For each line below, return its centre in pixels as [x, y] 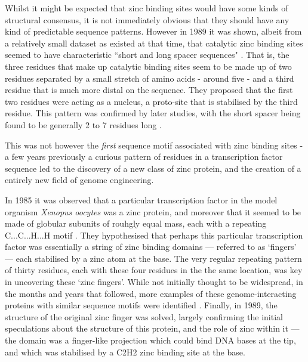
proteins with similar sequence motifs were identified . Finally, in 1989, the [141, 305]
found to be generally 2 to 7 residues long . [83, 124]
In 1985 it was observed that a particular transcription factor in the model [141, 199]
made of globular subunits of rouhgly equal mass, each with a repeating [136, 223]
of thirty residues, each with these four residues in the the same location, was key [154, 270]
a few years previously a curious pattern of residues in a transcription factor [144, 157]
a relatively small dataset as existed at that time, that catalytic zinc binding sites [154, 43]
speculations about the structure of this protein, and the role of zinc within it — [152, 328]
